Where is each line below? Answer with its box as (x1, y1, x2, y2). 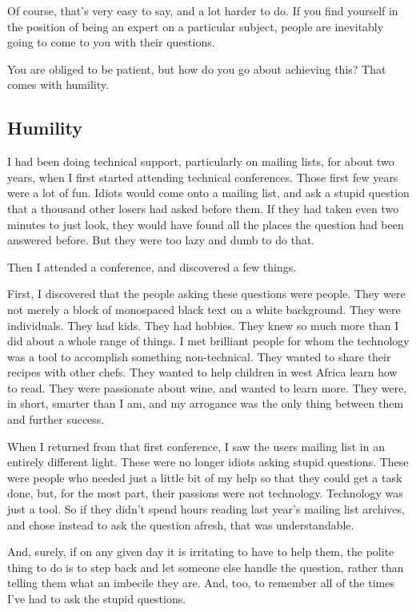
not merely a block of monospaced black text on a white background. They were (7, 300, 401, 317)
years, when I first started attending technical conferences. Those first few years (7, 168, 398, 185)
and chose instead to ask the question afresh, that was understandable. (7, 516, 354, 533)
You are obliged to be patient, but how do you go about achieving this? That (7, 60, 386, 77)
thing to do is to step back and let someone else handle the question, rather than (7, 558, 404, 575)
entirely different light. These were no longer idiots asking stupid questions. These (7, 453, 409, 470)
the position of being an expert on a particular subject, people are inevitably (7, 18, 384, 34)
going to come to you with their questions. (7, 34, 215, 50)
